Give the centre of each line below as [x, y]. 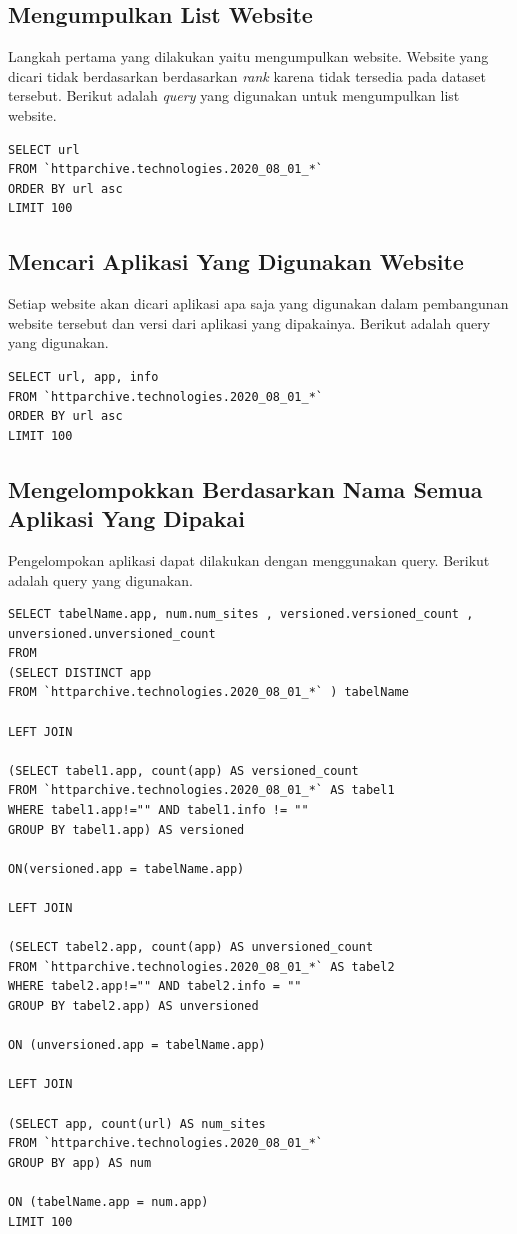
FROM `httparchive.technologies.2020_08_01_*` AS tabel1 [201, 790]
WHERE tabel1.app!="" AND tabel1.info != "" [158, 810]
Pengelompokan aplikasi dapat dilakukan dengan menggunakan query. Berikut [249, 559]
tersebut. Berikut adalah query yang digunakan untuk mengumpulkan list [234, 95]
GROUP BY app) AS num [80, 1162]
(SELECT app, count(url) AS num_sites [137, 1123]
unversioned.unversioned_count [112, 633]
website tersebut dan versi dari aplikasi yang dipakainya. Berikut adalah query [249, 322]
